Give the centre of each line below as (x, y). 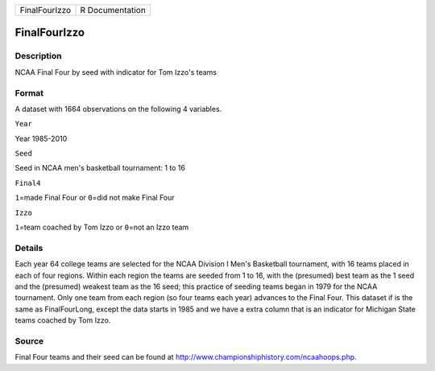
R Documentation (113, 10)
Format (29, 93)
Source (29, 340)
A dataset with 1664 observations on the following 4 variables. (118, 109)
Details (29, 248)
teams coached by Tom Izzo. (63, 320)
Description (38, 56)
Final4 (28, 183)
